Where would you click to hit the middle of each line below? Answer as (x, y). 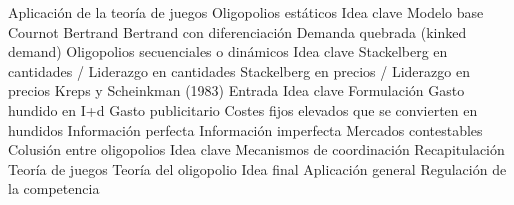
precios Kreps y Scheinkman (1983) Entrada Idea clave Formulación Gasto (236, 90)
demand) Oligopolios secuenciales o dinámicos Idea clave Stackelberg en (228, 51)
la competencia (54, 188)
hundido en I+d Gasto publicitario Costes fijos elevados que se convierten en (243, 109)
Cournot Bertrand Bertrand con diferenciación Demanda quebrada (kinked (237, 31)
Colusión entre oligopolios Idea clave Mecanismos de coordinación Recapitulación (256, 149)
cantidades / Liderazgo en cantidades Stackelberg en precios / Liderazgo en (239, 70)
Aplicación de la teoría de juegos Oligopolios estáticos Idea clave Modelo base (246, 12)
